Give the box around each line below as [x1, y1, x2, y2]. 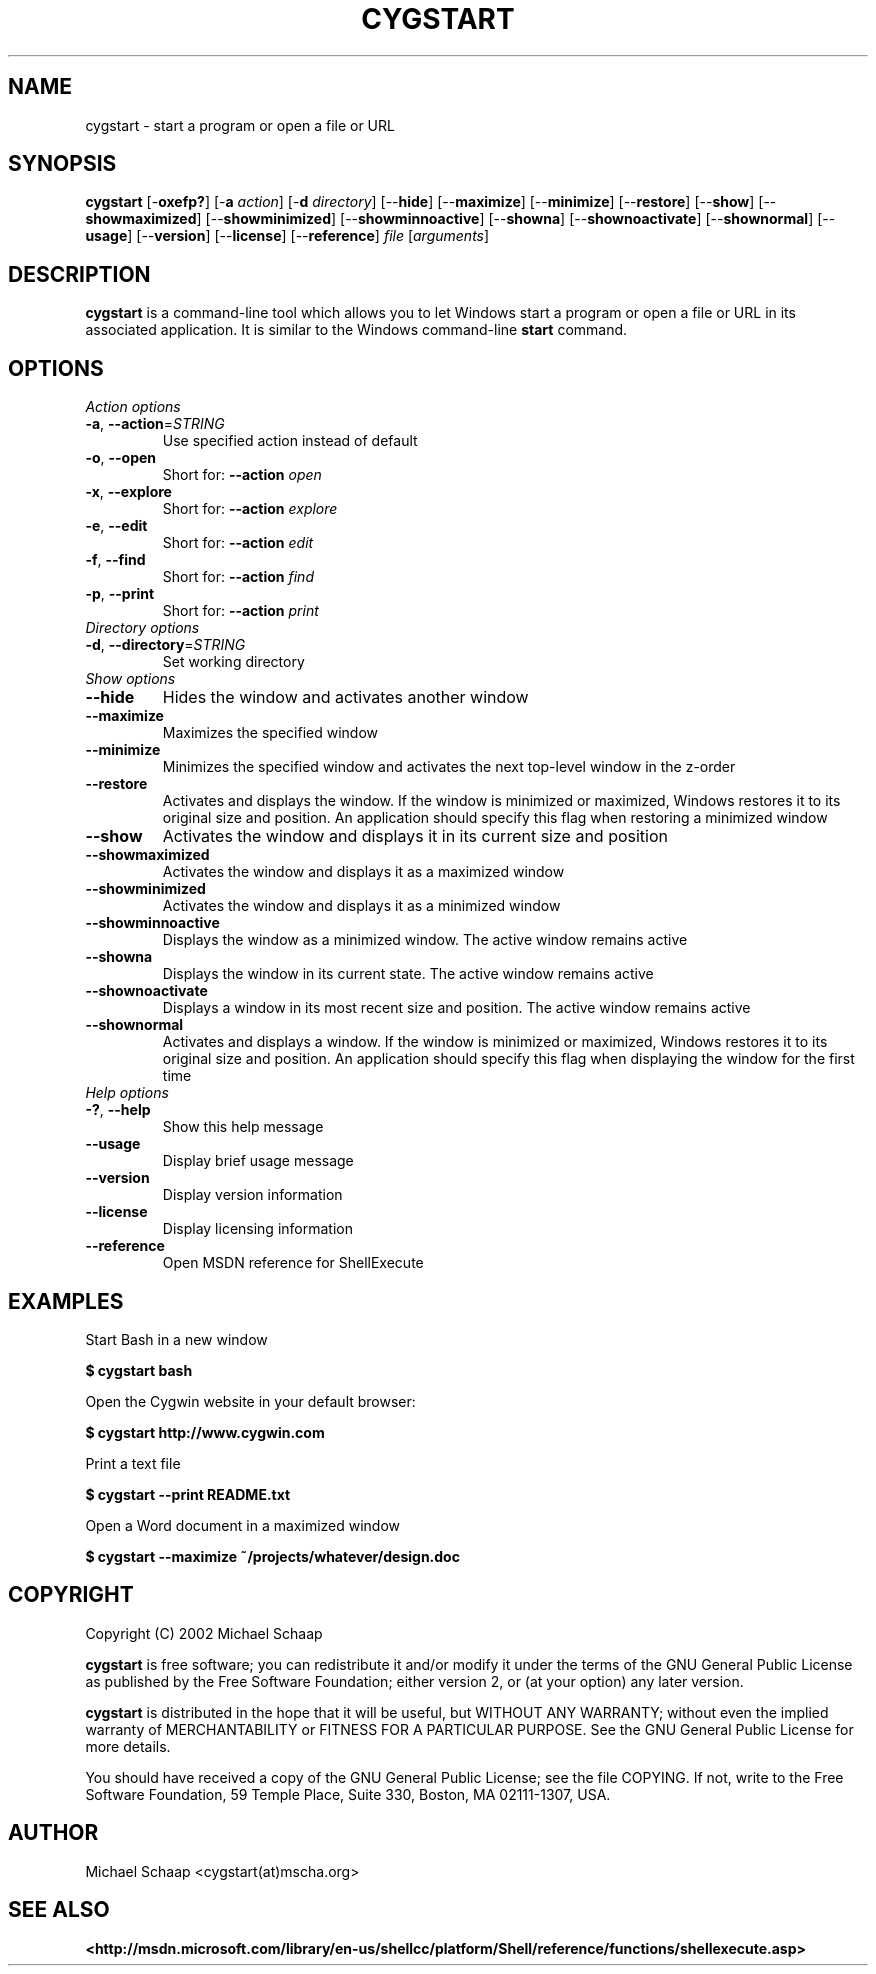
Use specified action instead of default [162, 432, 418, 450]
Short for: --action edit [162, 534, 314, 552]
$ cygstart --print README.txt [85, 1485, 291, 1503]
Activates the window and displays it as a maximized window [162, 863, 565, 881]
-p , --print [85, 585, 155, 603]
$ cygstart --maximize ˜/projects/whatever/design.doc [85, 1547, 460, 1565]
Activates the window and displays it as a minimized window [162, 897, 561, 915]
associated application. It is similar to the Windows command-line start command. [85, 321, 628, 339]
